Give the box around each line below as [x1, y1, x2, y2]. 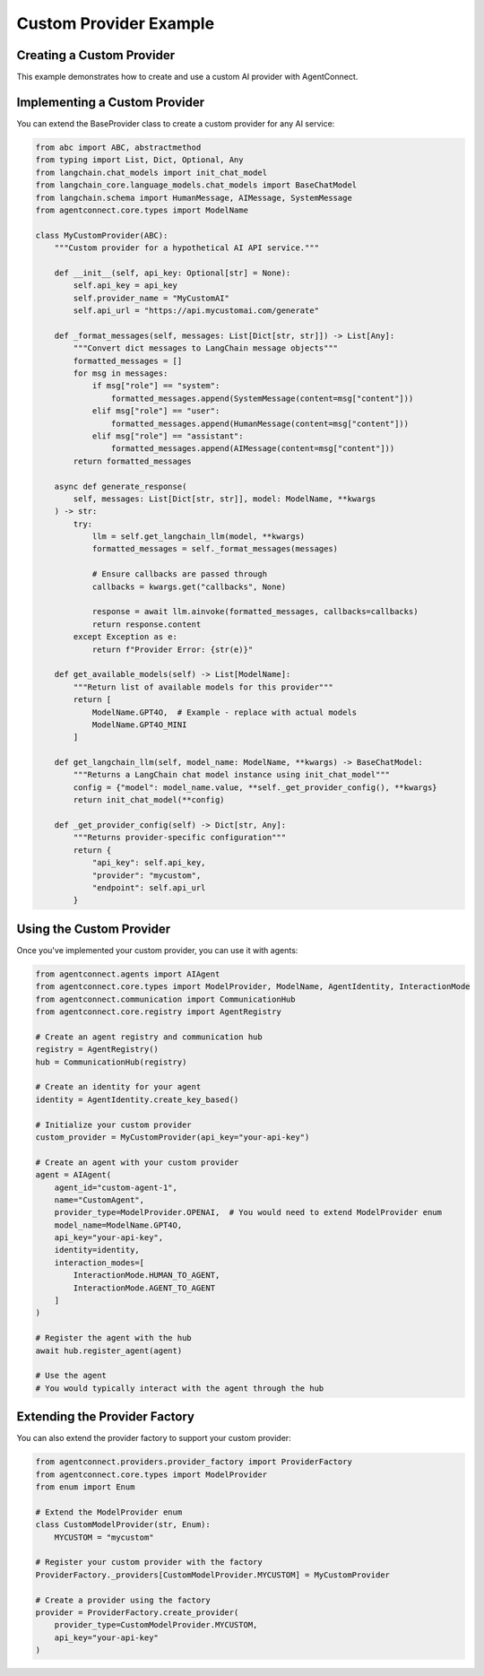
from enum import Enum [35, 1482, 135, 1492]
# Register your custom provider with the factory [35, 1557, 264, 1567]
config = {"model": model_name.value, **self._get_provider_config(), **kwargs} [73, 782, 438, 793]
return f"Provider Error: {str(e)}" [91, 644, 254, 655]
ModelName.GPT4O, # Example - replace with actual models [91, 707, 358, 717]
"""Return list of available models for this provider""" [73, 682, 333, 692]
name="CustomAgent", [54, 1194, 145, 1205]
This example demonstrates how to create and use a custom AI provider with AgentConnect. [16, 72, 359, 82]
